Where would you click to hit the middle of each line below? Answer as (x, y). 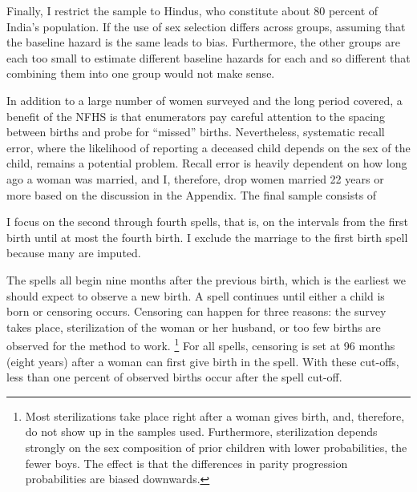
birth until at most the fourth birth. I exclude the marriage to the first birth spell (207, 237)
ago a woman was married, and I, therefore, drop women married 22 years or (195, 178)
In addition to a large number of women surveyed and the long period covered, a (204, 100)
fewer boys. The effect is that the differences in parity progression (186, 463)
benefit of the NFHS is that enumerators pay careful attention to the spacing (196, 116)
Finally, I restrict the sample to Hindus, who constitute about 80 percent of (192, 10)
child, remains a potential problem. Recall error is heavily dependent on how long (207, 163)
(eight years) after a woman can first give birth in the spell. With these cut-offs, (203, 361)
